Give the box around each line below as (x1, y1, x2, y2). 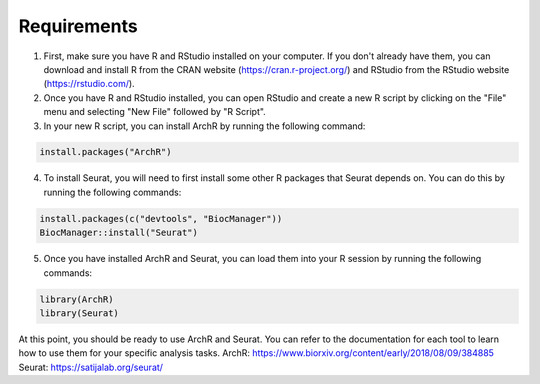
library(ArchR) (39, 293, 114, 305)
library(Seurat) (39, 307, 120, 319)
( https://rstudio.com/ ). (43, 78, 135, 90)
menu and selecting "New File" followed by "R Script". (43, 106, 267, 118)
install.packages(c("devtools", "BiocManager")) (39, 213, 283, 224)
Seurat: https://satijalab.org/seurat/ (18, 361, 164, 373)
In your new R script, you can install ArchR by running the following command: (43, 120, 366, 132)
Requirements (18, 15, 139, 37)
